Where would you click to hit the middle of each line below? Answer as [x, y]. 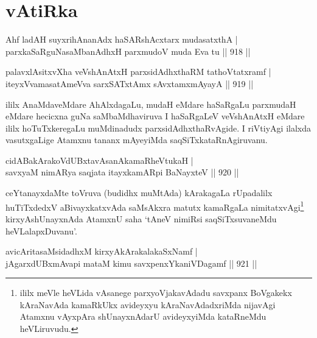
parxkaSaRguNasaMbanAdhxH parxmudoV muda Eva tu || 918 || [128, 51]
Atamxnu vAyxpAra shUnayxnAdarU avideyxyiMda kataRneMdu [143, 316]
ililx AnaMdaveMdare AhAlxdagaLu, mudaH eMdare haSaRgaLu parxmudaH [151, 104]
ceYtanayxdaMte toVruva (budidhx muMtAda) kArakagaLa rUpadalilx [139, 193]
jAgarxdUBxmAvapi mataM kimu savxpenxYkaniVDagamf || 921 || [131, 263]
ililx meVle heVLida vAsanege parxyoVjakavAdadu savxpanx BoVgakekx [156, 293]
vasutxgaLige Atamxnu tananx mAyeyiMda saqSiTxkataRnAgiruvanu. [137, 140]
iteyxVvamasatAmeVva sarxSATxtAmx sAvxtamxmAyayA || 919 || [130, 83]
